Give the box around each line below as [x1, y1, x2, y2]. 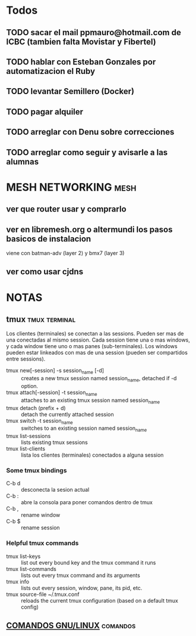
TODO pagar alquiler [6, 107, 84, 117]
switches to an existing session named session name [21, 424, 147, 433]
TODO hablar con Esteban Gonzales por [6, 57, 156, 67]
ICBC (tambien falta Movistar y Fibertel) [6, 36, 156, 46]
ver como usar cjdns [6, 266, 84, 277]
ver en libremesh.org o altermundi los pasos [6, 224, 173, 234]
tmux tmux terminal [6, 314, 76, 324]
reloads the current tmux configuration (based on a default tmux [21, 597, 178, 604]
